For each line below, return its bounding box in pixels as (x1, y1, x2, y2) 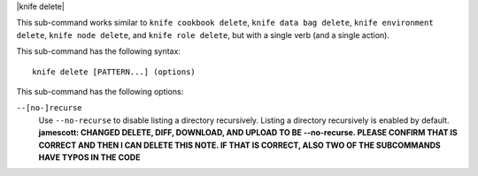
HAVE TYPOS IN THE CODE (38, 151, 141, 163)
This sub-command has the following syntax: (16, 46, 181, 57)
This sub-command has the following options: (16, 86, 184, 96)
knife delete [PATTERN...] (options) (32, 66, 197, 77)
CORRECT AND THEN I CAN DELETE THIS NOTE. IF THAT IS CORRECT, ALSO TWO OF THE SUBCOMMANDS (38, 140, 442, 150)
